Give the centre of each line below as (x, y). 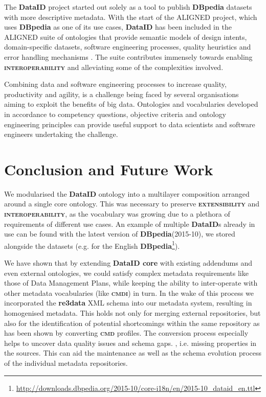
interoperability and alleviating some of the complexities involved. (114, 67)
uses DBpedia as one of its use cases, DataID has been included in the (118, 27)
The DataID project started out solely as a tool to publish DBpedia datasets (128, 7)
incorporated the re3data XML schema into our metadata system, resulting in (128, 303)
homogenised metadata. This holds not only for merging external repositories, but (132, 313)
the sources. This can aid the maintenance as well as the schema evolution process (133, 353)
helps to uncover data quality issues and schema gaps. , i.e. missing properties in (130, 343)
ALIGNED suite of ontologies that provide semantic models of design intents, (126, 37)
